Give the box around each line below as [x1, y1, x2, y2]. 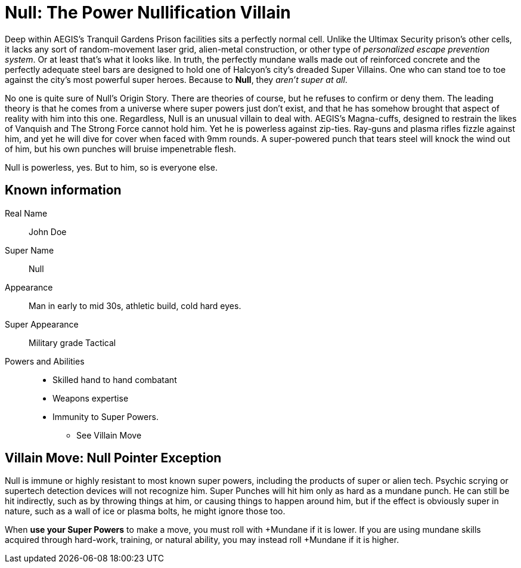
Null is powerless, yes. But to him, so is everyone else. [5, 162, 218, 172]
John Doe [29, 226, 67, 237]
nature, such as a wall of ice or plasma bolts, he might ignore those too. [5, 506, 286, 517]
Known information [5, 183, 122, 198]
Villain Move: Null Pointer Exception [5, 450, 222, 466]
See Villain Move [76, 430, 142, 440]
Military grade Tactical [29, 337, 116, 348]
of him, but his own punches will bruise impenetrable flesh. [5, 143, 237, 154]
